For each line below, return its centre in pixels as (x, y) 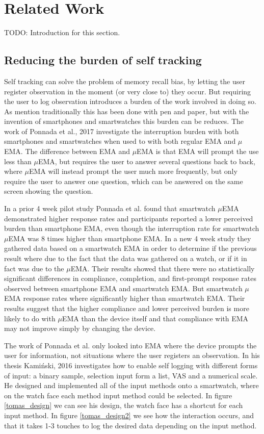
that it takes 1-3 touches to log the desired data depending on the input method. (130, 425)
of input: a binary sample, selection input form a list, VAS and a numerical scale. (131, 375)
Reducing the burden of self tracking (103, 60)
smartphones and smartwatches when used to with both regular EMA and (120, 141)
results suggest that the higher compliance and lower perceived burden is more (127, 308)
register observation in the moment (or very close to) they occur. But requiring (128, 91)
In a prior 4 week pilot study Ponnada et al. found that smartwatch (110, 208)
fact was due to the (34, 268)
